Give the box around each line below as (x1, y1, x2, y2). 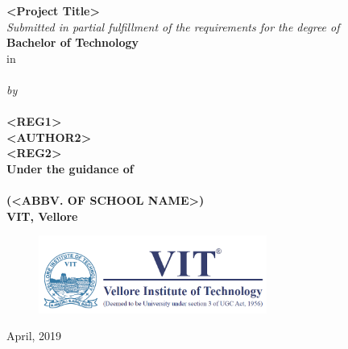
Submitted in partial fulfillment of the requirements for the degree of (6, 18, 340, 35)
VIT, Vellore (6, 207, 78, 224)
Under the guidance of (6, 160, 134, 177)
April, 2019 (6, 327, 62, 344)
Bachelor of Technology (6, 34, 139, 51)
